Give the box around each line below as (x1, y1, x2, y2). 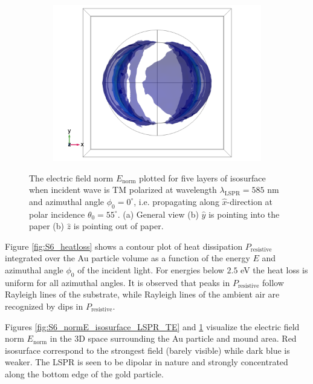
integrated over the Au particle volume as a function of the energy (5, 252, 250, 264)
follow (262, 276, 284, 288)
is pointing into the (208, 207, 280, 220)
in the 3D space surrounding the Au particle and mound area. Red (50, 332, 297, 345)
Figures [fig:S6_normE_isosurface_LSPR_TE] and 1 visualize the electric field (5, 320, 300, 333)
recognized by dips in (5, 299, 83, 312)
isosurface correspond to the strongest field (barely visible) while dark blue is (5, 343, 290, 356)
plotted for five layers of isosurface (139, 171, 266, 184)
